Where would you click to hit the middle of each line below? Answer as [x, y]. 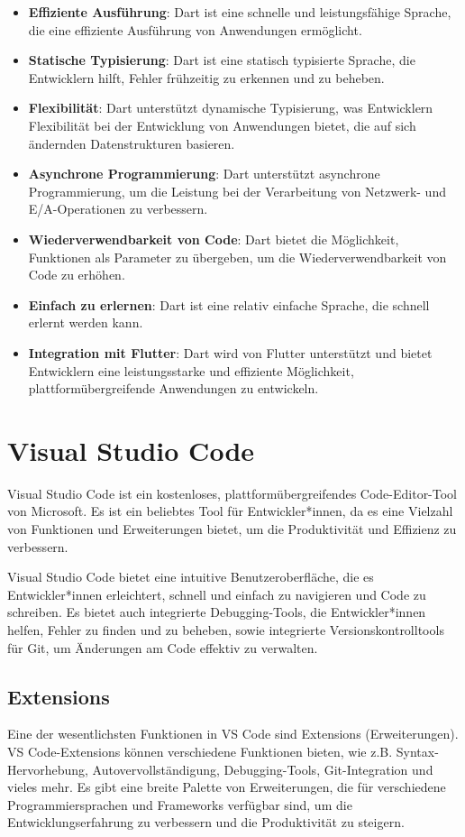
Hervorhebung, [48, 769]
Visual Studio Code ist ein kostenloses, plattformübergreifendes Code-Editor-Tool [232, 493]
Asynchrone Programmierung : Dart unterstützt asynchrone [204, 174]
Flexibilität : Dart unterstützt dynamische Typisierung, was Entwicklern [231, 108]
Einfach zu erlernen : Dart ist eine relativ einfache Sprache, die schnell [229, 304]
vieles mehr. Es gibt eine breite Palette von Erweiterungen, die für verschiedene [227, 787]
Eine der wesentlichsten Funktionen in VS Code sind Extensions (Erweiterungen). [233, 734]
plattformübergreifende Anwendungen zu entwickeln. [173, 388]
